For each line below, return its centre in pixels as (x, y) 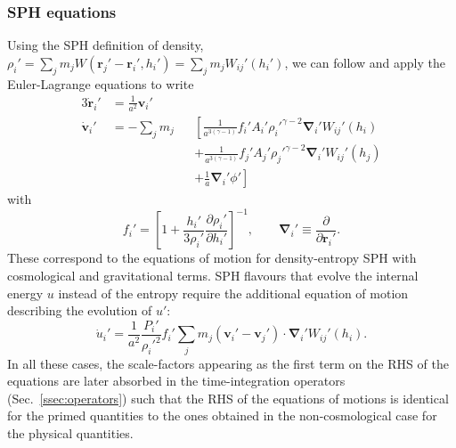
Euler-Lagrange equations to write (101, 83)
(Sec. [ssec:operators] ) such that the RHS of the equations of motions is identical (228, 398)
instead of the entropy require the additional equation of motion (233, 293)
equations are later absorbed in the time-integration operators (176, 381)
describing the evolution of (80, 310)
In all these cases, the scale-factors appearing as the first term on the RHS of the (228, 363)
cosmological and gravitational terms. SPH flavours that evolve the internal (213, 275)
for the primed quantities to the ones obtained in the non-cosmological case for (222, 415)
